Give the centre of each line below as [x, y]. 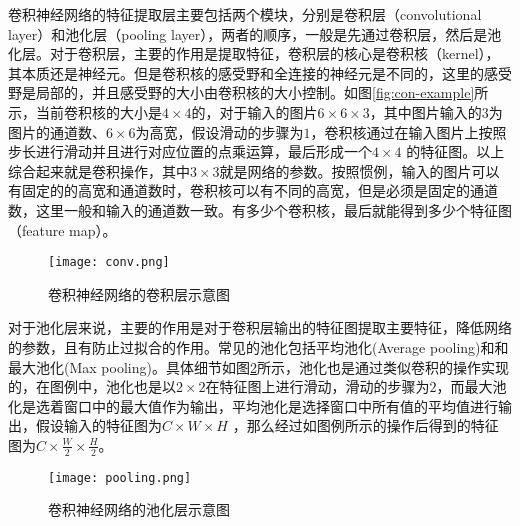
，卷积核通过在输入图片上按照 [408, 131]
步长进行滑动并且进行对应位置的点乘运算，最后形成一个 [190, 151]
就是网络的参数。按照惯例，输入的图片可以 [359, 170]
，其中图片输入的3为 [436, 111]
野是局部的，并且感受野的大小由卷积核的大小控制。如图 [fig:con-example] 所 [248, 92]
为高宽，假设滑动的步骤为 [219, 131]
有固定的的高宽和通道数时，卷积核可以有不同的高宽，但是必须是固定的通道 [253, 190]
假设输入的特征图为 [98, 425]
